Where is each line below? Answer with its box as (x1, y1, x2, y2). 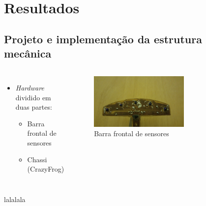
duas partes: (15, 102, 52, 112)
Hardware (15, 82, 44, 92)
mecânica (4, 46, 52, 61)
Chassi (27, 154, 47, 164)
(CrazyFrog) (27, 164, 64, 174)
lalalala (4, 194, 26, 204)
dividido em (15, 92, 51, 102)
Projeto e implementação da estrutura (4, 31, 202, 46)
